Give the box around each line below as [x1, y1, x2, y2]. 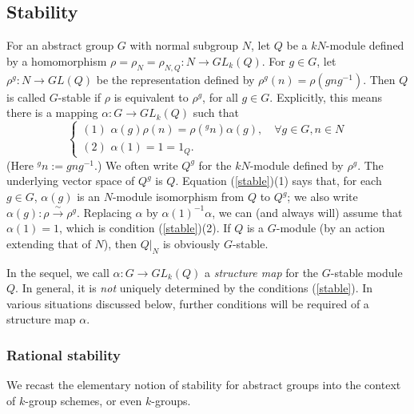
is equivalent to [113, 88, 189, 105]
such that [193, 104, 239, 121]
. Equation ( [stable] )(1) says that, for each [175, 172, 382, 189]
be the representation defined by [96, 70, 255, 87]
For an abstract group [6, 37, 114, 54]
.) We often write [94, 156, 178, 173]
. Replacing [77, 203, 132, 220]
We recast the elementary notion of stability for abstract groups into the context [6, 376, 401, 393]
